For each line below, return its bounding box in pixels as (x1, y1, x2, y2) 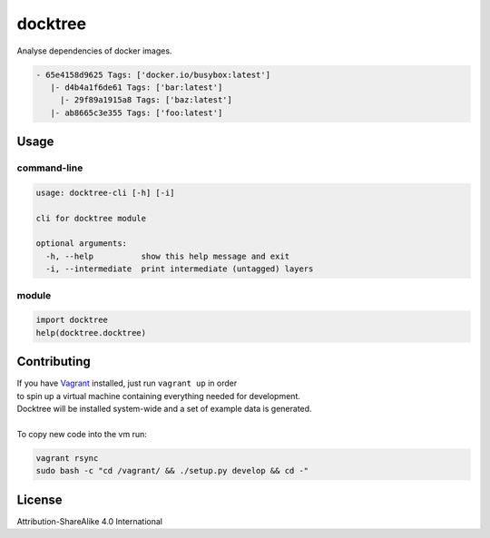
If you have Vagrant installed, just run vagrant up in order (16, 377, 238, 389)
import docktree (35, 315, 109, 326)
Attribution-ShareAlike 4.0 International (16, 515, 163, 526)
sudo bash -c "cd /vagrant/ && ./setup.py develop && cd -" (35, 465, 309, 476)
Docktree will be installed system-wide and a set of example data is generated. (16, 404, 312, 415)
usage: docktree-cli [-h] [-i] (35, 187, 176, 198)
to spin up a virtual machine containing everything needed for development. (16, 390, 301, 401)
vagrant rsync (35, 453, 99, 463)
